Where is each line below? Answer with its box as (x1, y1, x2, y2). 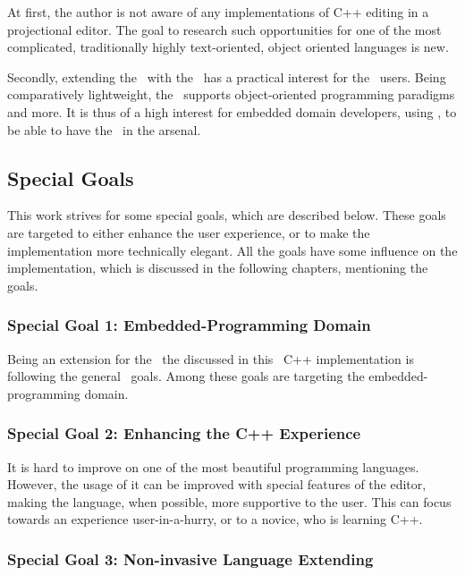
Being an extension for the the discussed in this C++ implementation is (7, 349, 414, 368)
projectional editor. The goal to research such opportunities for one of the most (7, 20, 442, 38)
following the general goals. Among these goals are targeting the (7, 367, 365, 385)
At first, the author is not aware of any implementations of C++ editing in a (7, 3, 429, 21)
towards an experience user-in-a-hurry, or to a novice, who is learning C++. (7, 510, 423, 528)
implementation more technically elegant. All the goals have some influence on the (7, 241, 458, 259)
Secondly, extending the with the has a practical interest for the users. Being (7, 67, 446, 86)
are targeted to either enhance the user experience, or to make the (7, 223, 370, 241)
